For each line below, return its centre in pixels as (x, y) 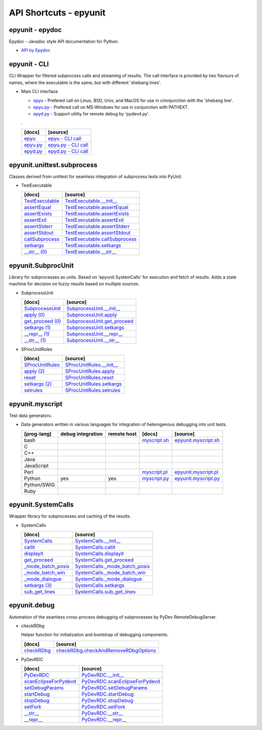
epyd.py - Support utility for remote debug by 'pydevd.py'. (91, 114)
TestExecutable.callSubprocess (101, 239)
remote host (122, 434)
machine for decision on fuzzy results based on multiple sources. (74, 284)
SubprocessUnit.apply (92, 315)
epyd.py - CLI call (68, 151)
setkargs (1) (37, 328)
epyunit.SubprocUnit (41, 265)
